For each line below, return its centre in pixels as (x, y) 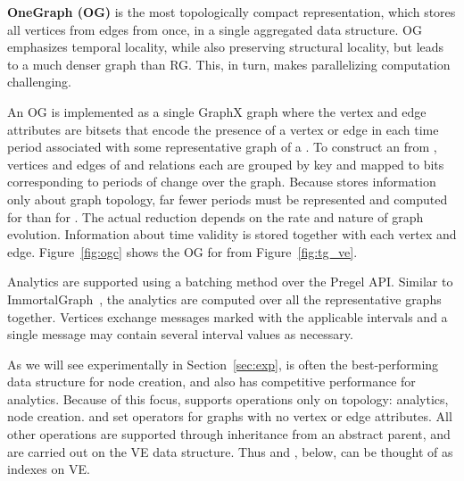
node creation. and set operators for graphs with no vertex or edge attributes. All (230, 416)
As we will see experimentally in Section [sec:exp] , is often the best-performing (223, 364)
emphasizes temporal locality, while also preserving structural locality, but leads (226, 47)
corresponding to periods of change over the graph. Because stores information (222, 182)
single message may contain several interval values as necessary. (180, 334)
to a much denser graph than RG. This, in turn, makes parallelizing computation (229, 64)
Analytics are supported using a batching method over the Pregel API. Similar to (230, 282)
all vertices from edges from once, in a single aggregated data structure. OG (215, 29)
